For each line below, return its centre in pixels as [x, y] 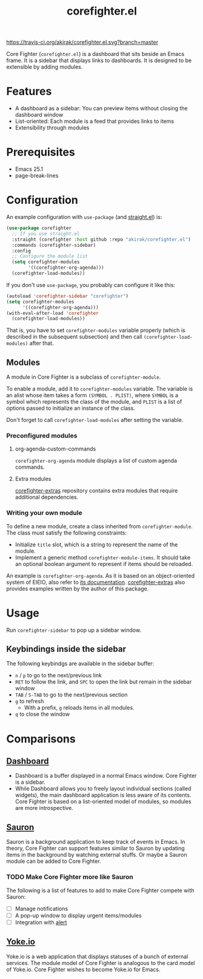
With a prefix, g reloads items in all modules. [79, 708]
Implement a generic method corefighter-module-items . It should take [103, 557]
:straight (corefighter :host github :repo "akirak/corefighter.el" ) [101, 239]
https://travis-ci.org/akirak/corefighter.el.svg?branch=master [82, 42]
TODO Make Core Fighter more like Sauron [70, 877]
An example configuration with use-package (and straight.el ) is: [84, 217]
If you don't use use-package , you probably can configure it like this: [91, 285]
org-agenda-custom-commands [55, 449]
